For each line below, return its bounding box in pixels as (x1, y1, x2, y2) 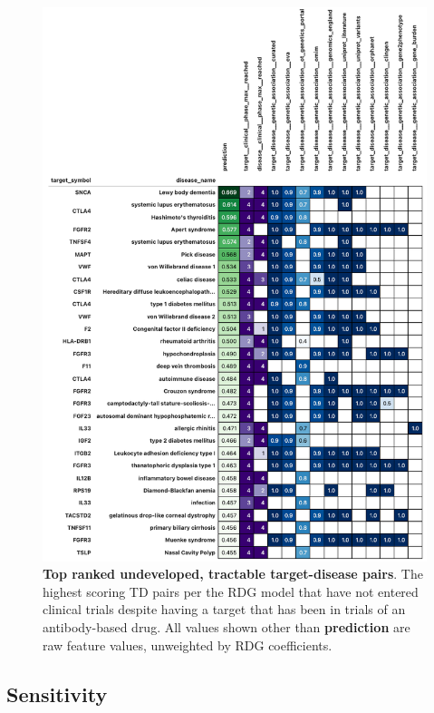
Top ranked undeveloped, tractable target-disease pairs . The (43, 564, 423, 583)
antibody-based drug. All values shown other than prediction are (43, 618, 410, 637)
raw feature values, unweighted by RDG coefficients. (43, 635, 333, 654)
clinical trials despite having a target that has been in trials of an (43, 600, 406, 619)
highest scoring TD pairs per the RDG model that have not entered (43, 581, 419, 601)
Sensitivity (6, 679, 108, 708)
